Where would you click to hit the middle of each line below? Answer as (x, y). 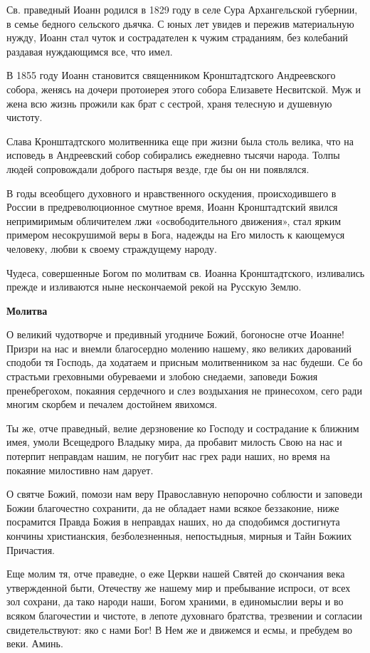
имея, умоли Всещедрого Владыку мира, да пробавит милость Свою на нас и (174, 442)
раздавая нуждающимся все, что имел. (90, 51)
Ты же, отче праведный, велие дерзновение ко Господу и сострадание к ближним (183, 428)
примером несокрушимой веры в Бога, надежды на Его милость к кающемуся (176, 235)
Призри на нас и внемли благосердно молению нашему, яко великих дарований (179, 348)
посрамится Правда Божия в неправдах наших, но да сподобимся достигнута (173, 522)
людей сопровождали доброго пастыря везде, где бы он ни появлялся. (158, 168)
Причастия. (31, 549)
